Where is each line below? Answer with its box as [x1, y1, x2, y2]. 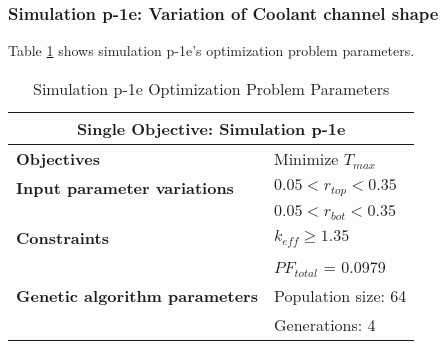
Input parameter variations [16, 175, 234, 199]
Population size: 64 [273, 283, 407, 307]
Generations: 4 [273, 312, 376, 336]
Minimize [273, 146, 339, 170]
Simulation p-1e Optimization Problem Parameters [33, 76, 390, 100]
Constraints [16, 225, 109, 249]
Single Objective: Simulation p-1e [76, 116, 346, 140]
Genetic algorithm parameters [16, 283, 258, 307]
